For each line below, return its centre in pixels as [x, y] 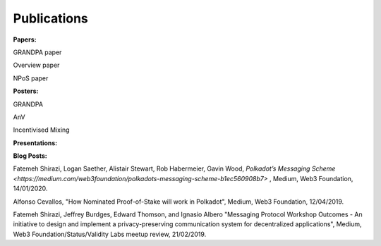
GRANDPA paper [37, 52]
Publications [50, 18]
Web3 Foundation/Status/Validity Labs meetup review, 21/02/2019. [110, 234]
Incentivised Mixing [41, 130]
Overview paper [36, 65]
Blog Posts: [30, 156]
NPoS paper [31, 78]
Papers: [25, 39]
